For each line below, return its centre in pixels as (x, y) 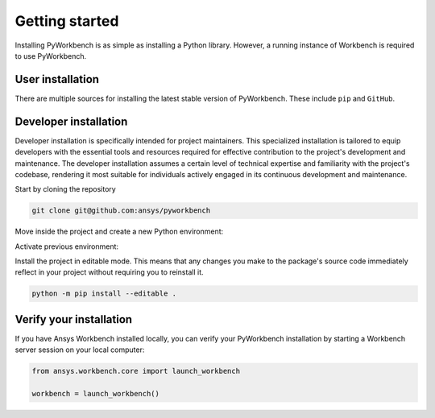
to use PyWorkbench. (51, 56)
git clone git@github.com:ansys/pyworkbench (121, 211)
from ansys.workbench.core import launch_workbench (136, 371)
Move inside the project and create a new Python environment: (119, 232)
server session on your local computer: (80, 350)
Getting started (67, 21)
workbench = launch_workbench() (96, 394)
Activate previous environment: (67, 246)
